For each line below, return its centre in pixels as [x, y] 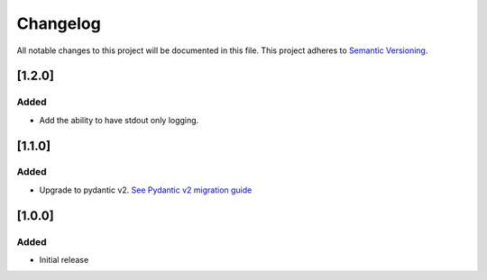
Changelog [59, 23]
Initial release [64, 260]
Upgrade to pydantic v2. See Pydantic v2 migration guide [146, 190]
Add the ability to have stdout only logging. [119, 120]
